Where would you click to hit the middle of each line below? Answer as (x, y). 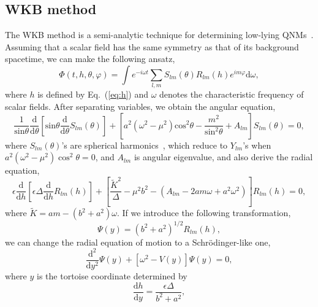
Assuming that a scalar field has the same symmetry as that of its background (152, 46)
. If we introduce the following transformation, (204, 213)
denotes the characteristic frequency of (232, 94)
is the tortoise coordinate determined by (112, 275)
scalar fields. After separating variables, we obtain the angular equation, (140, 106)
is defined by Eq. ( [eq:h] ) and (93, 94)
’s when (257, 145)
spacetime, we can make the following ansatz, (90, 59)
